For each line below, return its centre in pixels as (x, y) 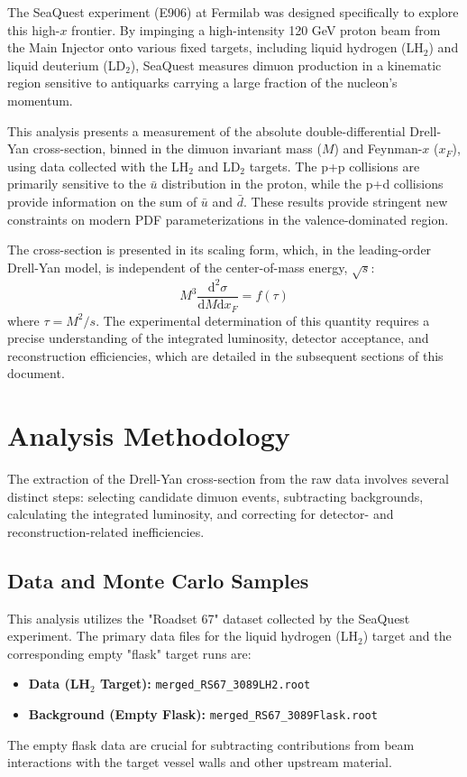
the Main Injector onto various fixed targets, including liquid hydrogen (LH (215, 47)
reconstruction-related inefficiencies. (106, 531)
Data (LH (59, 684)
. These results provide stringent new (346, 201)
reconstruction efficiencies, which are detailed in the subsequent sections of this (225, 355)
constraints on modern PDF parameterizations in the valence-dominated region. (228, 219)
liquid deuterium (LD (67, 65)
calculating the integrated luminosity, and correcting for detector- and (201, 514)
